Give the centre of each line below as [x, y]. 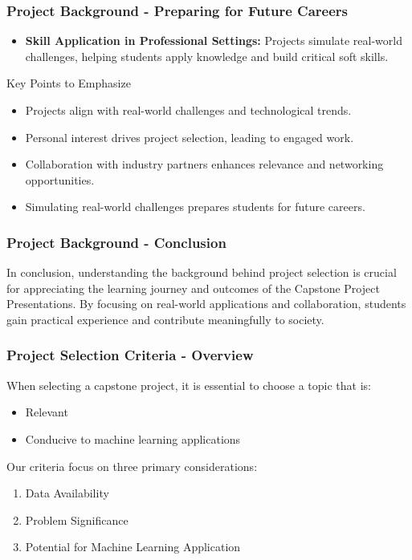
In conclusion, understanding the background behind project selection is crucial [202, 272]
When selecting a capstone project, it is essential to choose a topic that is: [189, 385]
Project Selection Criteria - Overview [130, 355]
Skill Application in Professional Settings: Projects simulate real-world [214, 41]
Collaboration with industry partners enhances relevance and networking [204, 164]
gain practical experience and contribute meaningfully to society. [165, 319]
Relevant [47, 412]
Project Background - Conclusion [116, 242]
